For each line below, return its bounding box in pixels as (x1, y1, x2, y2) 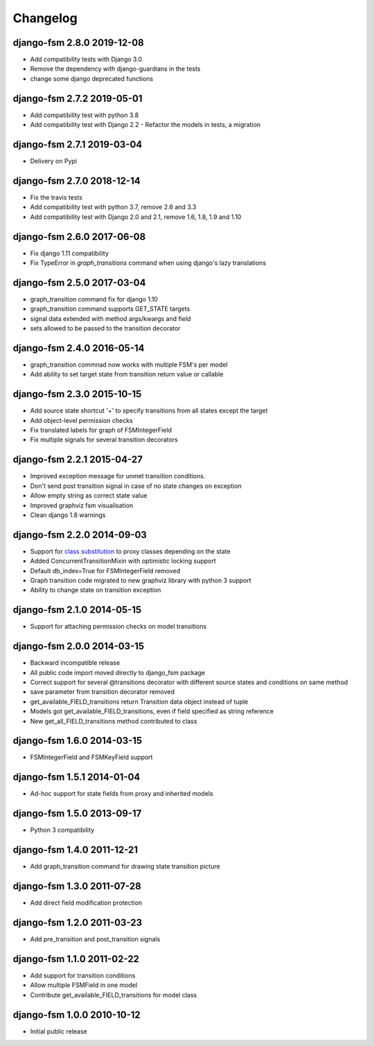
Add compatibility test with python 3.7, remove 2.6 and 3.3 (30, 203, 197, 211)
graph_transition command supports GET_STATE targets (30, 305, 190, 313)
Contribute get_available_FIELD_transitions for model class (30, 991, 197, 999)
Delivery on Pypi (30, 157, 78, 166)
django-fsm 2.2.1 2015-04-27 (12, 454, 143, 466)
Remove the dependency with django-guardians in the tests (30, 64, 201, 73)
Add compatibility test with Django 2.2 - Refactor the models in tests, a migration (30, 121, 261, 129)
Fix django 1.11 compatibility (30, 249, 109, 257)
